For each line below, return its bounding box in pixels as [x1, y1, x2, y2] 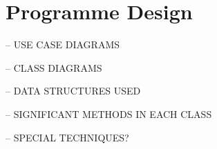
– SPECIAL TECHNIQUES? [6, 130, 129, 144]
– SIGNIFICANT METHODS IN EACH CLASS [6, 106, 212, 121]
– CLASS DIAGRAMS [6, 60, 102, 74]
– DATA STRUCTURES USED [6, 83, 141, 98]
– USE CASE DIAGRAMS [6, 37, 120, 52]
